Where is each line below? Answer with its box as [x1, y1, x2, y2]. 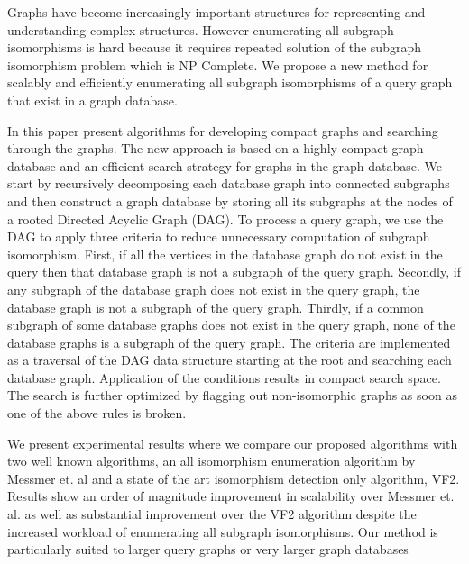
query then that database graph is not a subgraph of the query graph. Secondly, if [7, 262, 461, 281]
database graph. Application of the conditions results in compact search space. [7, 368, 441, 387]
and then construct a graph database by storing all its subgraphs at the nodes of [7, 191, 453, 210]
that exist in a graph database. [7, 90, 178, 109]
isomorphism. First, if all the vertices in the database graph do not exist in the [7, 244, 443, 263]
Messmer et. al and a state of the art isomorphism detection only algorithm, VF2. [7, 468, 460, 487]
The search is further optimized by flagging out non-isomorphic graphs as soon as [7, 386, 457, 405]
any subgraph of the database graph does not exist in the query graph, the [7, 279, 420, 298]
